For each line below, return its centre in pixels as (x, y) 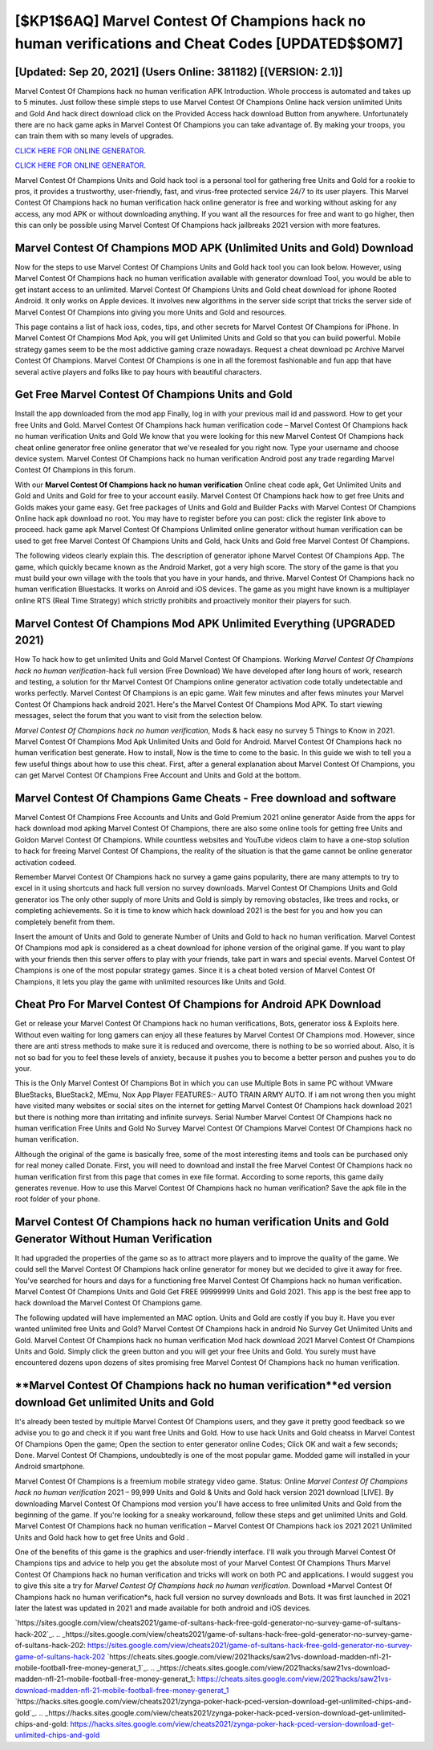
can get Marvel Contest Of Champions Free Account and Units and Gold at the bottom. (158, 775)
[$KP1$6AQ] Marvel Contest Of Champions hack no (190, 21)
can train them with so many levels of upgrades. (94, 136)
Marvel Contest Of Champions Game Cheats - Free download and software (206, 798)
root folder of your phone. (57, 1199)
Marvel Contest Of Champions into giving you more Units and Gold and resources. (151, 312)
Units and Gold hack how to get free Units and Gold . (102, 1537)
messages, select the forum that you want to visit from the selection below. (139, 716)
